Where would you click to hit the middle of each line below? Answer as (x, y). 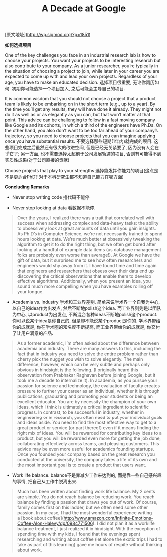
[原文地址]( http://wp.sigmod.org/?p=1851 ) (48, 35)
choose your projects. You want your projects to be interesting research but (83, 61)
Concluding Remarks (27, 187)
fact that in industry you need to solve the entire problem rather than (87, 354)
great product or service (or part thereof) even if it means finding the (88, 428)
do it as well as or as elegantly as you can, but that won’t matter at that (78, 115)
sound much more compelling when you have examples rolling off (85, 286)
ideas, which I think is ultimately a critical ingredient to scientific (83, 407)
